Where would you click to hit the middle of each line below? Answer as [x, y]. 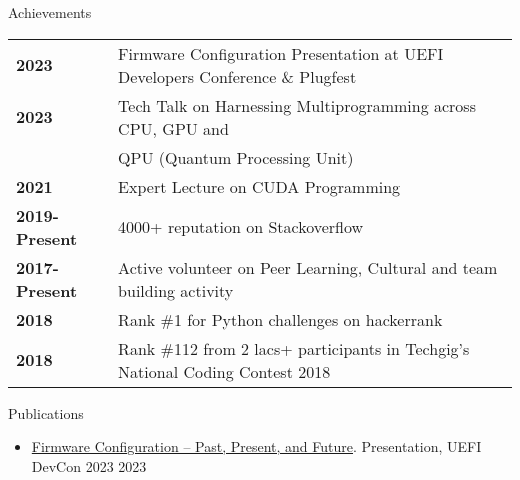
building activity [176, 290]
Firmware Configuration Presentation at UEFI [281, 53]
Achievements [50, 12]
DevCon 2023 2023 [89, 465]
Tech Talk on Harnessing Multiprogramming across [297, 105]
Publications [46, 412]
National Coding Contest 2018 [224, 371]
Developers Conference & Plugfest [237, 76]
